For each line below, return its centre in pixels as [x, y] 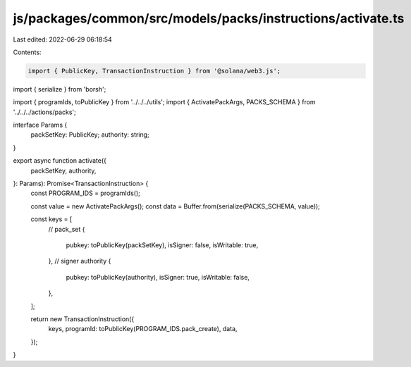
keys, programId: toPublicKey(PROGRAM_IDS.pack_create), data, [143, 329]
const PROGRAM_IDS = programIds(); [85, 193]
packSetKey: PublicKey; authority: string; [90, 135]
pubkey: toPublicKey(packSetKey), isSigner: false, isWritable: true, [162, 245]
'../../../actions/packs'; [45, 112]
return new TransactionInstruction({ [82, 319]
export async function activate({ [60, 161]
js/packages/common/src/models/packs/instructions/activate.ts [209, 18]
